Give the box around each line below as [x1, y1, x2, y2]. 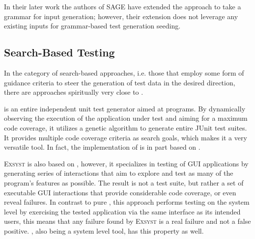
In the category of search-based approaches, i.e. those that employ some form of [4, 67, 244, 78]
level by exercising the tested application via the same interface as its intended [4, 206, 241, 216]
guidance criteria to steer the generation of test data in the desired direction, [4, 77, 235, 87]
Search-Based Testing [4, 45, 115, 60]
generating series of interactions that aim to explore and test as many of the [4, 168, 233, 178]
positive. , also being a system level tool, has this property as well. [4, 225, 204, 236]
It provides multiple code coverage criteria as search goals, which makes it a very [4, 132, 247, 142]
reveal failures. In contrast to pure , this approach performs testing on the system [4, 197, 250, 207]
